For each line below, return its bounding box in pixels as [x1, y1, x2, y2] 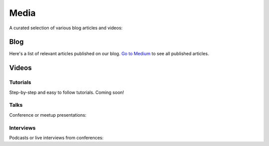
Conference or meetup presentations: [9, 112, 87, 118]
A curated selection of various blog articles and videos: [9, 25, 123, 31]
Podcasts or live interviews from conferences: [9, 135, 104, 141]
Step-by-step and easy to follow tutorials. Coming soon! [9, 89, 125, 95]
